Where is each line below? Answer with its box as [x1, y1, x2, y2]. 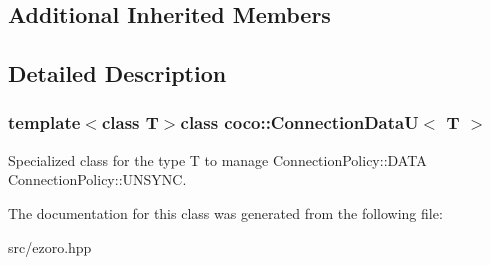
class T [101, 110, 159, 135]
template [8, 110, 81, 135]
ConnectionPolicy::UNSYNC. [8, 169, 187, 190]
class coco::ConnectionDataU [180, 110, 419, 135]
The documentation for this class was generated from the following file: [8, 202, 443, 223]
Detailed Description [8, 58, 227, 89]
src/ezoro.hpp [8, 236, 92, 257]
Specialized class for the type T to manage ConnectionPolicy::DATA [8, 149, 427, 170]
